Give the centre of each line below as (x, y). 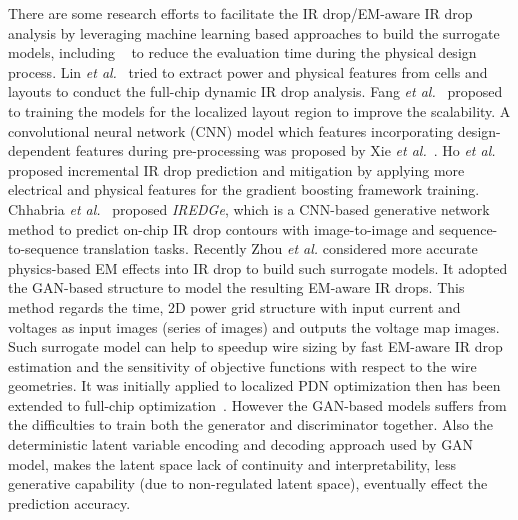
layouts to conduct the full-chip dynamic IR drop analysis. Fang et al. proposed (255, 91)
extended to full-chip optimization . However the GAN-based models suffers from (257, 404)
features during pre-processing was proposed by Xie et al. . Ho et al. (285, 150)
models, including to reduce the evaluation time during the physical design (242, 52)
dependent (40, 150)
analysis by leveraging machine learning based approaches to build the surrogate (254, 32)
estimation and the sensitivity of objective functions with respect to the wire (242, 365)
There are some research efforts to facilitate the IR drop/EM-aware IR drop (240, 13)
